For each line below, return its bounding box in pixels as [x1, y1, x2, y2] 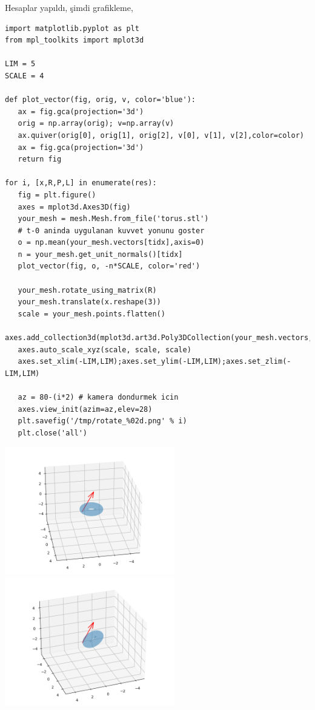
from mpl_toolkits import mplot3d [5, 36, 144, 45]
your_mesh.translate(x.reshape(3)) [18, 298, 161, 307]
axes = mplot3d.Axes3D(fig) [18, 202, 131, 211]
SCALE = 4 [5, 71, 44, 80]
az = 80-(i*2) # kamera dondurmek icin [18, 393, 179, 401]
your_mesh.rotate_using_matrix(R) [18, 285, 157, 295]
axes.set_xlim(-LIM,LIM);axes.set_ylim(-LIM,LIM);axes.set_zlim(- [18, 357, 291, 366]
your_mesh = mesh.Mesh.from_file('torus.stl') [18, 214, 209, 224]
